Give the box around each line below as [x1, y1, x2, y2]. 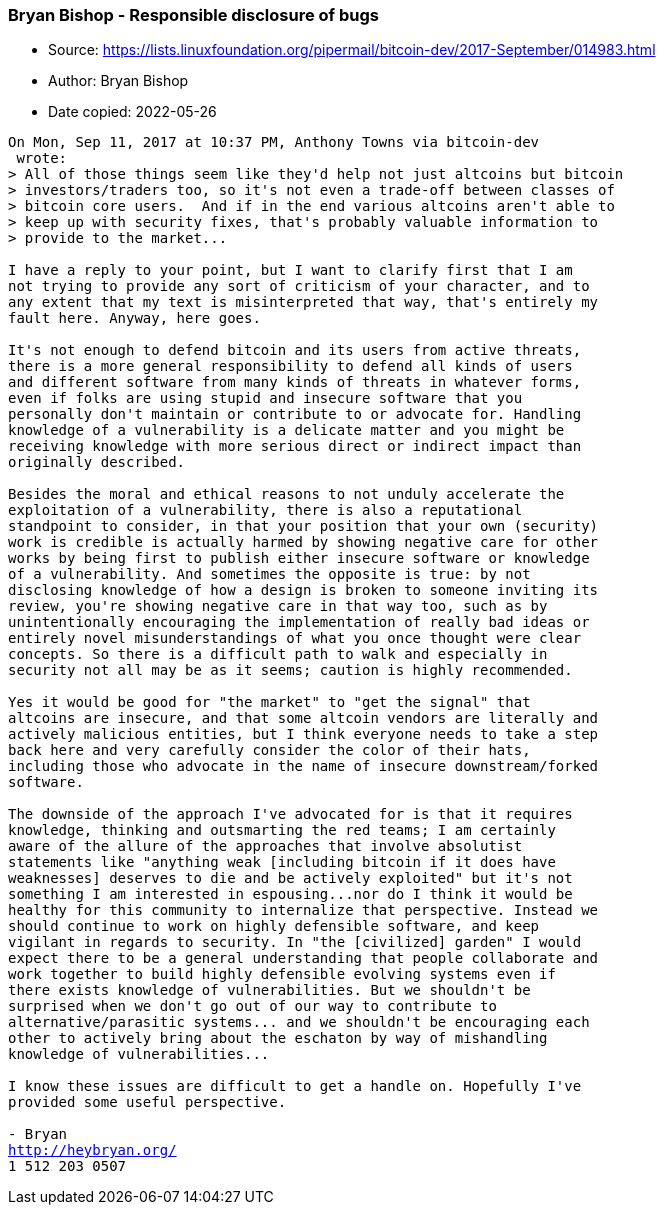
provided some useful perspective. [8, 1094, 287, 1111]
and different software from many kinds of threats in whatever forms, [8, 374, 582, 391]
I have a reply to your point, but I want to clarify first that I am [8, 262, 573, 279]
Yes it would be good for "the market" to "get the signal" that [8, 694, 531, 711]
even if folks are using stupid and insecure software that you [8, 390, 523, 407]
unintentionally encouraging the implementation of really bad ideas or [8, 614, 590, 631]
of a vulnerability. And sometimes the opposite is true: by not [8, 566, 531, 583]
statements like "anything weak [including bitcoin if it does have [8, 854, 556, 871]
